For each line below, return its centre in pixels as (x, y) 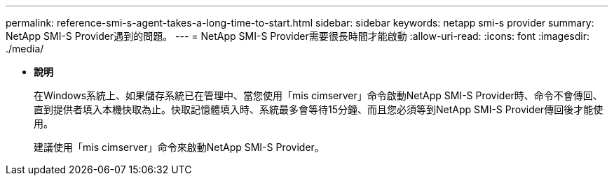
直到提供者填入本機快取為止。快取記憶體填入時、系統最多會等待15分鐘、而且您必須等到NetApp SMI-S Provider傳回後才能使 (319, 109)
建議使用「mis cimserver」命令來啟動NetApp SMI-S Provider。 (179, 147)
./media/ (25, 49)
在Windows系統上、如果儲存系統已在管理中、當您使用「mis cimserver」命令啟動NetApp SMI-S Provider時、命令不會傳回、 (318, 95)
